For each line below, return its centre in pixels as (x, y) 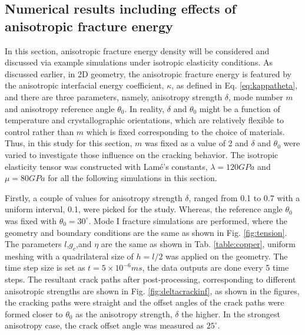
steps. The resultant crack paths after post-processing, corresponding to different (150, 279)
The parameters (33, 244)
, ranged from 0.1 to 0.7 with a (244, 197)
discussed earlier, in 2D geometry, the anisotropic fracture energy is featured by (148, 73)
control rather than (39, 131)
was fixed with (31, 220)
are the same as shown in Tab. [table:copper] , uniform (198, 244)
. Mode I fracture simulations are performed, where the (188, 220)
